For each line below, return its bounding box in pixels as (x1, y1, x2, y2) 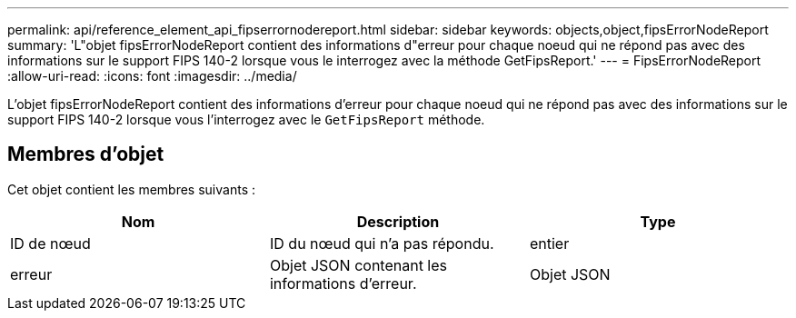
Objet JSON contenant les (269, 255, 448, 274)
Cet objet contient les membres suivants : (7, 181, 255, 197)
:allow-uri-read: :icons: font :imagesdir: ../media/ (7, 68, 297, 84)
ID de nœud (10, 234, 91, 253)
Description (356, 212, 440, 231)
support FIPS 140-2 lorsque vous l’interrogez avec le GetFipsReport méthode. (7, 112, 485, 127)
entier (529, 234, 570, 253)
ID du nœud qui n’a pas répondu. (269, 234, 494, 253)
